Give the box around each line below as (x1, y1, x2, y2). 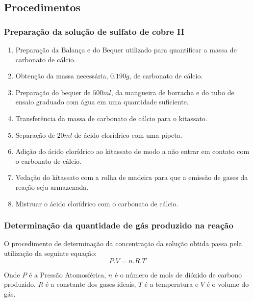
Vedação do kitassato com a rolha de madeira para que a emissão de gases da (15, 172, 248, 182)
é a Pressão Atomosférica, (29, 269, 106, 279)
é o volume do (206, 279, 249, 289)
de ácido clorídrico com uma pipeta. (74, 129, 182, 140)
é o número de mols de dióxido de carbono (114, 269, 242, 279)
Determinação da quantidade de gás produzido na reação (4, 219, 233, 231)
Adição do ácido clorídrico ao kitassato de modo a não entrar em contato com (15, 146, 250, 156)
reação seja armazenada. (15, 181, 89, 192)
